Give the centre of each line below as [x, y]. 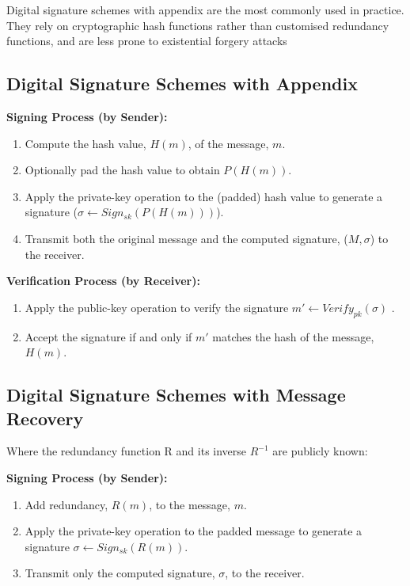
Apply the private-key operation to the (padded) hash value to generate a [204, 196]
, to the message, [190, 504]
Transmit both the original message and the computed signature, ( [186, 238]
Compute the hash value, [85, 143]
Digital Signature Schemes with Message [176, 395]
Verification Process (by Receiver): [103, 281]
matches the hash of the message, [293, 336]
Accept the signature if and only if [108, 336]
